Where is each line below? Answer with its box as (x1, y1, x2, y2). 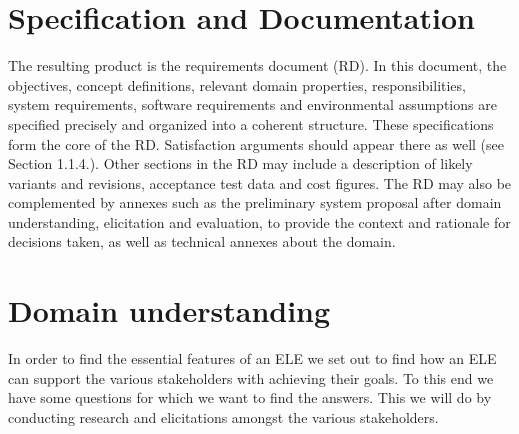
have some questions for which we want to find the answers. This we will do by (8, 387, 492, 408)
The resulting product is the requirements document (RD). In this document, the (8, 55, 507, 76)
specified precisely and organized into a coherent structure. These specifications (8, 113, 494, 134)
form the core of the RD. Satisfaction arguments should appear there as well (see (8, 133, 504, 154)
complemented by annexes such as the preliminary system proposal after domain (8, 192, 502, 213)
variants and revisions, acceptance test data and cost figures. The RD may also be (8, 172, 512, 193)
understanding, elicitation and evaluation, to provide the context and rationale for (8, 211, 511, 232)
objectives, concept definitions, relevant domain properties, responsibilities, (8, 74, 466, 95)
